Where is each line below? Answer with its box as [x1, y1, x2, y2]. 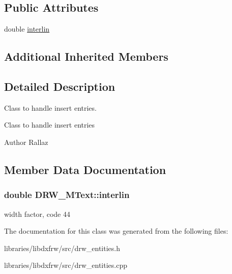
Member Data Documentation [4, 161, 166, 177]
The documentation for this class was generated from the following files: [4, 226, 228, 236]
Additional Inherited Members [4, 48, 168, 64]
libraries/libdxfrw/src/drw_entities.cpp [4, 260, 127, 270]
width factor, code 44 [4, 208, 70, 219]
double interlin [4, 23, 50, 34]
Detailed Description [4, 78, 115, 94]
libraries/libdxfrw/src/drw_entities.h [4, 242, 120, 253]
